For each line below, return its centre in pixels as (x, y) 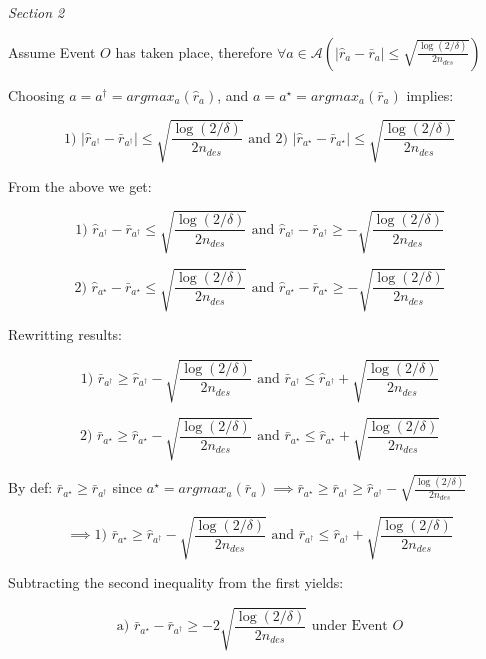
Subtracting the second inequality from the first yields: (176, 582)
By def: (30, 487)
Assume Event (52, 51)
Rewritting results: (65, 334)
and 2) (268, 138)
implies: (430, 94)
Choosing (36, 94)
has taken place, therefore (194, 51)
